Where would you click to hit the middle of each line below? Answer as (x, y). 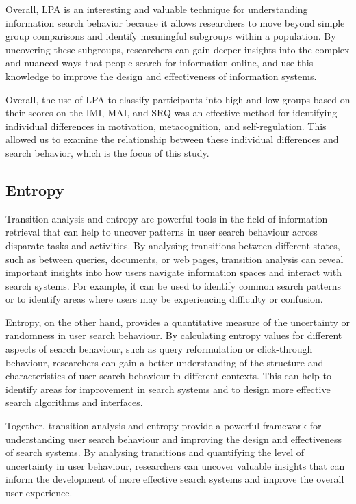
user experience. (39, 493)
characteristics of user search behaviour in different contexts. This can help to (168, 376)
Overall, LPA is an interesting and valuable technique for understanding (157, 9)
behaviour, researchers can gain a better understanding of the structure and (165, 362)
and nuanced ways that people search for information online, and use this (160, 63)
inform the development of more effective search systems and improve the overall (175, 479)
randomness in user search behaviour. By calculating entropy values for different (174, 335)
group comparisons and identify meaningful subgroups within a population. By (171, 36)
